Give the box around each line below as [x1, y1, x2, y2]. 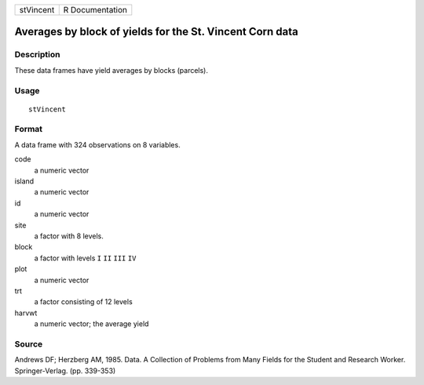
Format [14, 124, 43, 135]
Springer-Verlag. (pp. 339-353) [14, 365, 116, 376]
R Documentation [63, 5, 128, 15]
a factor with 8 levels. [34, 231, 104, 241]
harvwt [14, 308, 38, 318]
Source [14, 338, 43, 349]
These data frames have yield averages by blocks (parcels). [14, 65, 208, 74]
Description [14, 49, 60, 60]
